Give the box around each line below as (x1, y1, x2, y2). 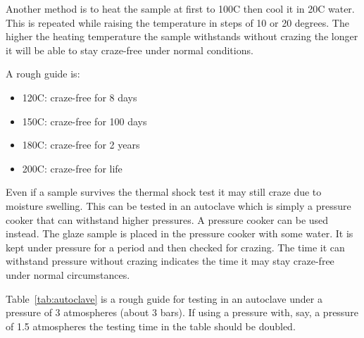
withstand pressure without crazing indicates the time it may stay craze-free (6, 254, 334, 268)
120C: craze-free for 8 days (22, 89, 137, 104)
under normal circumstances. (6, 267, 130, 282)
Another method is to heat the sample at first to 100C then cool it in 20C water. (6, 1, 355, 15)
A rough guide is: (6, 66, 80, 81)
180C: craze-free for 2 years (22, 137, 140, 152)
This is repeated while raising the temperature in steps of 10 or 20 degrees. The (6, 15, 349, 30)
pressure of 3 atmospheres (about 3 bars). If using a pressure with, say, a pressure (6, 305, 358, 320)
